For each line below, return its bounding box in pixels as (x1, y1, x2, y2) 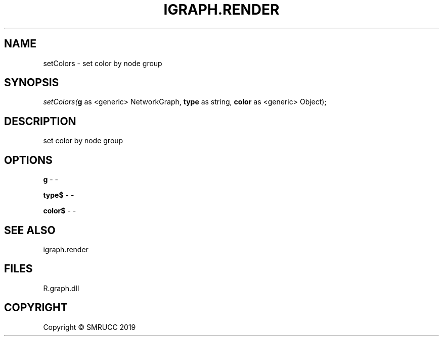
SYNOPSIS (4, 76, 59, 89)
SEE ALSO (4, 223, 56, 237)
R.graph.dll (43, 284, 79, 293)
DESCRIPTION (4, 115, 76, 128)
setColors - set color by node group (43, 59, 162, 68)
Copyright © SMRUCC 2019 (43, 322, 136, 331)
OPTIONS (4, 153, 53, 166)
